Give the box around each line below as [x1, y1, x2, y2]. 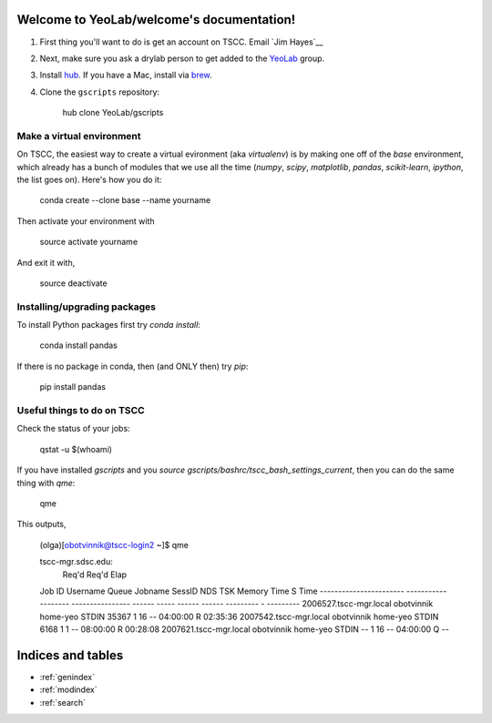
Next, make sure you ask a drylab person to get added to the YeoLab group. [39, 53, 325, 64]
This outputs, [16, 519, 67, 530]
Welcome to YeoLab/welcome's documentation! [16, 12, 296, 27]
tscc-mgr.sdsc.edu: [39, 556, 113, 567]
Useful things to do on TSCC [16, 404, 145, 417]
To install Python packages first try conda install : [16, 320, 200, 331]
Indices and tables [16, 647, 124, 663]
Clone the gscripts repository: [39, 87, 159, 97]
